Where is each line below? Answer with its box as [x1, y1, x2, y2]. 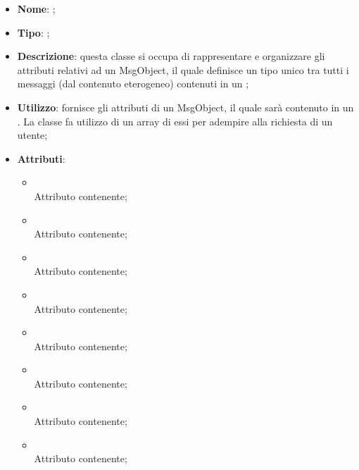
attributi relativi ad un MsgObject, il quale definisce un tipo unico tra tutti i [17, 62, 349, 77]
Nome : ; [17, 1, 56, 16]
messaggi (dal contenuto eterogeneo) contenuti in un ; [17, 76, 249, 91]
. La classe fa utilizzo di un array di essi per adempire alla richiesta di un [17, 113, 333, 128]
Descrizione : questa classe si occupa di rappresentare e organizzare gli [17, 49, 325, 63]
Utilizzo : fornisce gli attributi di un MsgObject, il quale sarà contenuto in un [17, 99, 354, 114]
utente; [17, 128, 48, 142]
